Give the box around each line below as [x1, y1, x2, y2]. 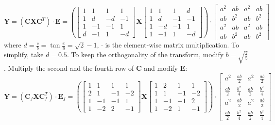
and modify [144, 63, 178, 73]
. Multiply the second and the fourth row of [4, 63, 134, 73]
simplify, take [4, 49, 44, 60]
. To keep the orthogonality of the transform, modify [67, 49, 224, 60]
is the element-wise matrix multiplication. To [105, 40, 240, 50]
